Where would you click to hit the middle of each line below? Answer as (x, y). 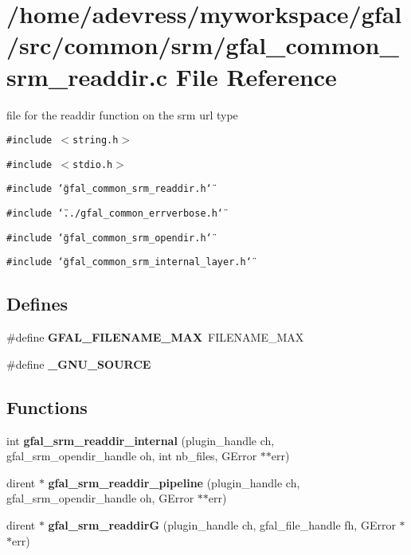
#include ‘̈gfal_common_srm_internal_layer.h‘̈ (129, 262)
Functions (47, 406)
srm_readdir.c (87, 76)
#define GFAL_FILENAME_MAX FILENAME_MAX (155, 337)
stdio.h (93, 164)
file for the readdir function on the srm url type (122, 114)
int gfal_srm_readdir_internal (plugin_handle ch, (141, 440)
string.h (96, 141)
